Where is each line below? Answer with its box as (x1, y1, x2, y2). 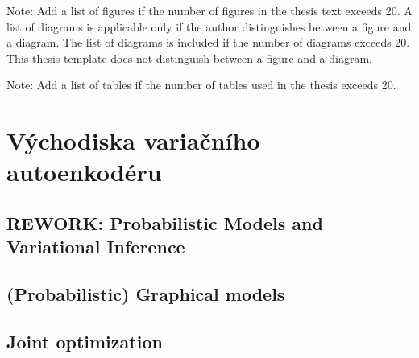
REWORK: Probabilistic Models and (6, 210, 323, 235)
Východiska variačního (6, 124, 260, 157)
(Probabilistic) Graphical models (6, 282, 285, 307)
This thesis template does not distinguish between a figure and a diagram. (6, 49, 372, 66)
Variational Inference (6, 234, 185, 259)
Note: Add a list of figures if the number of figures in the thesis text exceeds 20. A (6, 2, 413, 19)
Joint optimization (6, 328, 163, 353)
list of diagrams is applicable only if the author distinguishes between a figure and (6, 18, 412, 35)
